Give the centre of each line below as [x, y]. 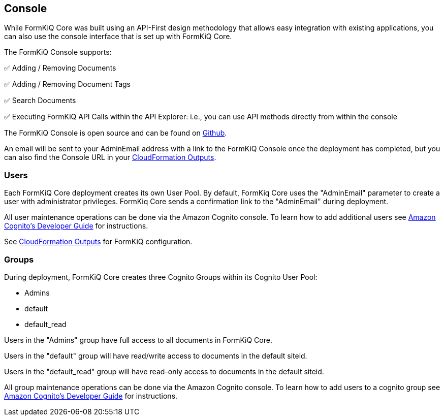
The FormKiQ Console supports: [58, 52]
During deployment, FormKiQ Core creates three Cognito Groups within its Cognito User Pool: [161, 277]
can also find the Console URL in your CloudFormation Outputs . [110, 157]
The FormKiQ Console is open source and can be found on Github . [116, 133]
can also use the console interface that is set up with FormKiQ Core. [118, 37]
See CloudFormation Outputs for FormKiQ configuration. [98, 242]
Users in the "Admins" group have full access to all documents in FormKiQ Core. [138, 340]
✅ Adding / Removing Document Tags [67, 84]
